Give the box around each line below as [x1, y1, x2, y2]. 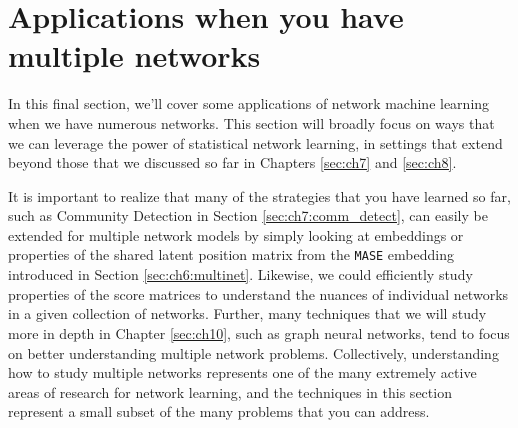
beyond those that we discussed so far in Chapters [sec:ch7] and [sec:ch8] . [8, 152, 457, 173]
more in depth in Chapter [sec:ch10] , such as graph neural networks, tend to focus [8, 322, 510, 343]
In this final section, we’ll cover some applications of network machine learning [8, 93, 490, 114]
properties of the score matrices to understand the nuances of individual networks [8, 283, 509, 304]
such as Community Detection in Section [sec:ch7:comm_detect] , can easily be [8, 205, 488, 226]
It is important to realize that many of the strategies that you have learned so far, [8, 185, 511, 206]
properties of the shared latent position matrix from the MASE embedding [8, 244, 454, 265]
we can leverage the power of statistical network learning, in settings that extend [8, 132, 503, 153]
